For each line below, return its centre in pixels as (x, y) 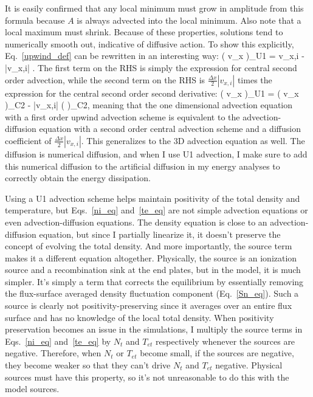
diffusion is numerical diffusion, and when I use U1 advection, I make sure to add (156, 154)
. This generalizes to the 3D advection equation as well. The (193, 140)
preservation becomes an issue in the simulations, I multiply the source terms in (154, 329)
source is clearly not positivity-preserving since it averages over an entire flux (149, 306)
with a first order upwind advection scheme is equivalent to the (122, 116)
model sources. (32, 389)
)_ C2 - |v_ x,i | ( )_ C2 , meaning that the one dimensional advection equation (149, 105)
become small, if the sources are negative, (217, 353)
